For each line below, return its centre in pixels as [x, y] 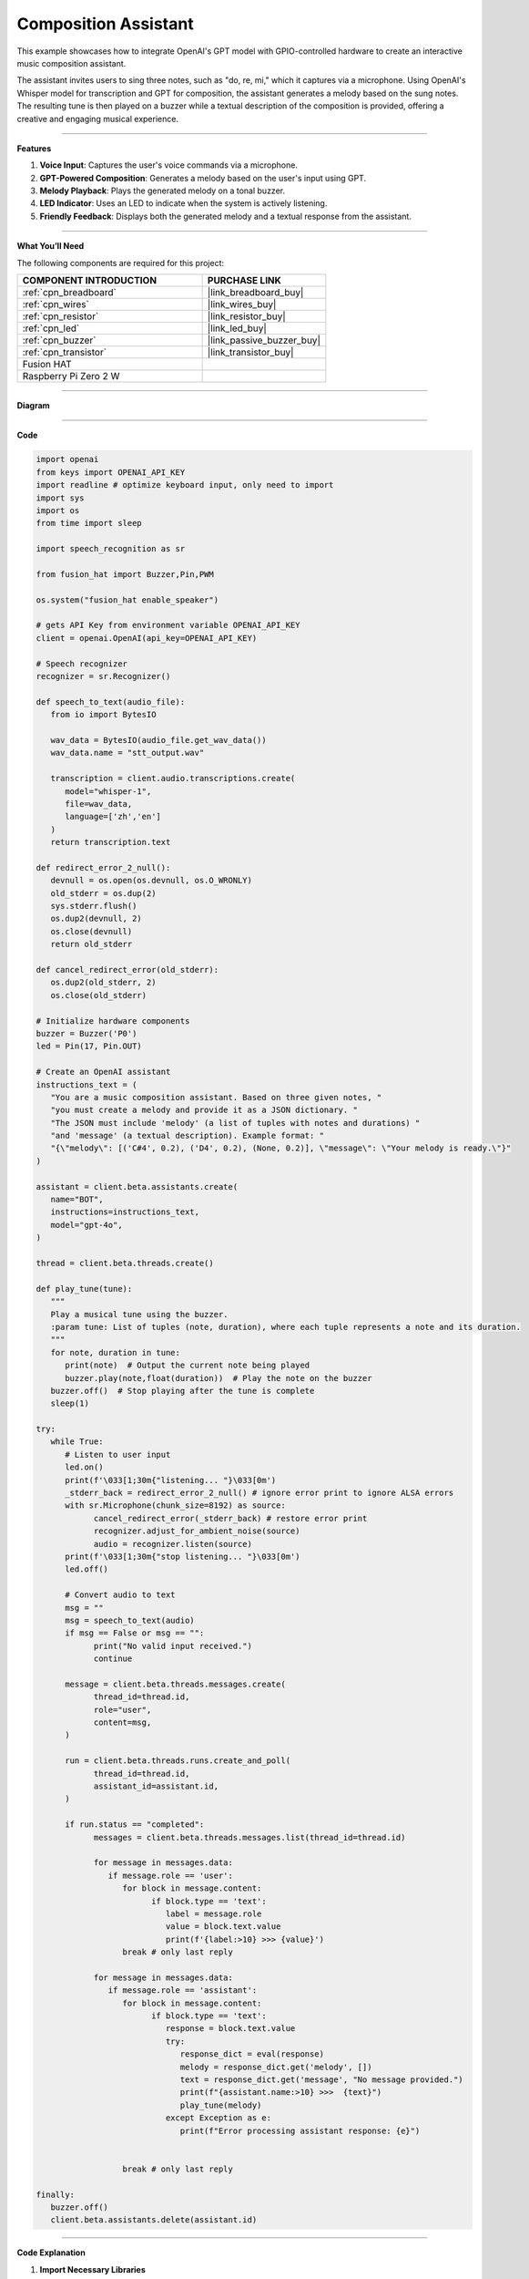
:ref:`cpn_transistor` [65, 353]
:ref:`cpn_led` [51, 328]
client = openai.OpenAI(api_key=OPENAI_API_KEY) [147, 638]
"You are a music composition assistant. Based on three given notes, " [216, 1097]
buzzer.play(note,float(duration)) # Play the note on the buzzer [219, 1378]
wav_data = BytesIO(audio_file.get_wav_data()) [159, 740]
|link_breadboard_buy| [255, 293]
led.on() [84, 1467]
